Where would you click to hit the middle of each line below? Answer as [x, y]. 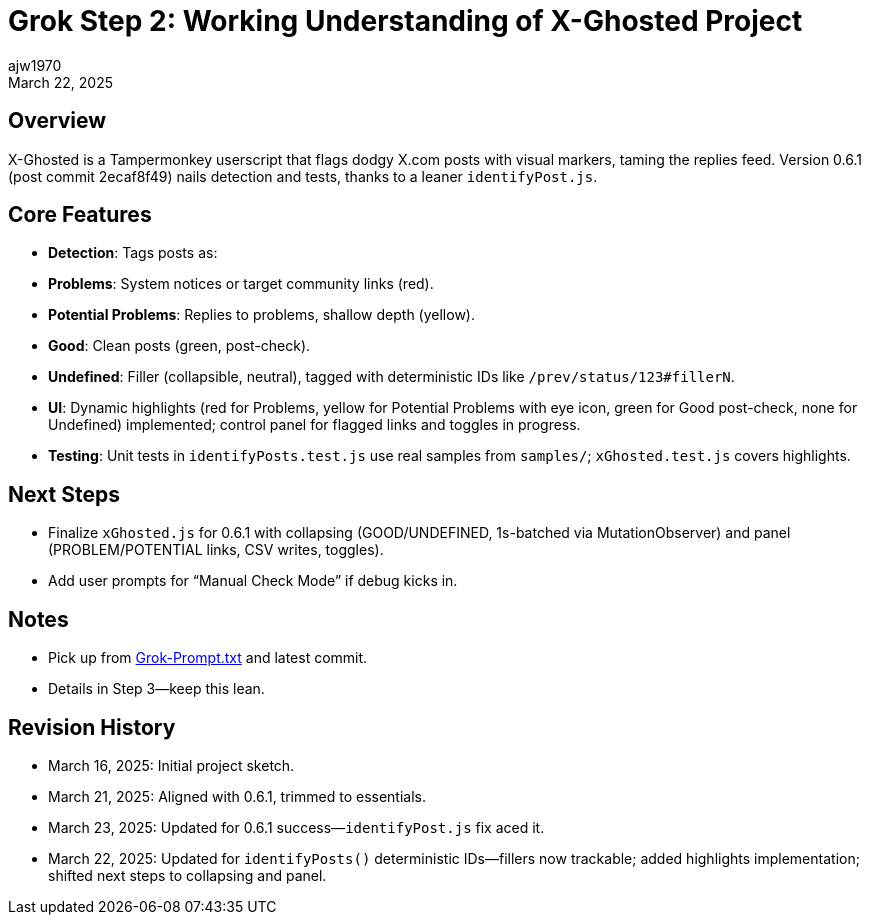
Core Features [80, 215]
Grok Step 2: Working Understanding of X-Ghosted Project [405, 21]
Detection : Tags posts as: [133, 253]
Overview [57, 121]
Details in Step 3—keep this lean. [156, 689]
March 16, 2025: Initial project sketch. [171, 765]
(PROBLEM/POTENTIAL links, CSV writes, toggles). [216, 550]
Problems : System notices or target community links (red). [241, 284]
